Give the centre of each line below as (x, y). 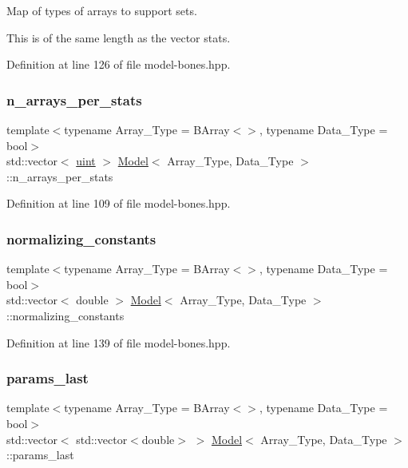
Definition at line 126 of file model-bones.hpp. (119, 64)
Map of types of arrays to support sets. (102, 10)
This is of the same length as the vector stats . (119, 37)
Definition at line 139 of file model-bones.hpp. (119, 342)
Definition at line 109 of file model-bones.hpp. (119, 203)
